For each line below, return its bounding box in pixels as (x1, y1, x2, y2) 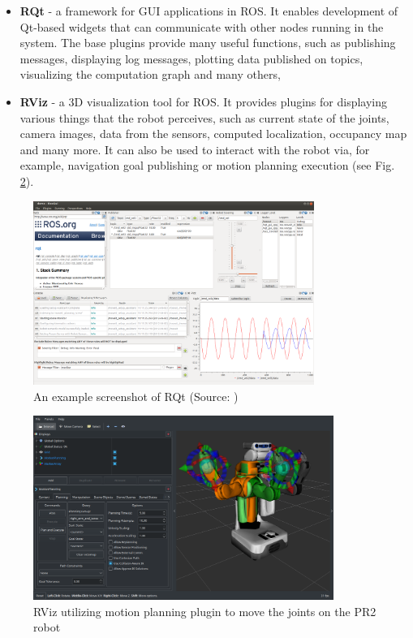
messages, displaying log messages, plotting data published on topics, (19, 50, 364, 67)
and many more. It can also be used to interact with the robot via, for (19, 140, 370, 157)
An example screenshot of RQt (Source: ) (33, 387, 239, 404)
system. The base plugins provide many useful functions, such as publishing (19, 34, 396, 51)
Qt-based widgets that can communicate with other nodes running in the (19, 18, 384, 35)
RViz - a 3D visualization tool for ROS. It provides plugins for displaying (19, 93, 388, 110)
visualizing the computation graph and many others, (19, 66, 281, 83)
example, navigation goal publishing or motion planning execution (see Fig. (19, 157, 395, 174)
